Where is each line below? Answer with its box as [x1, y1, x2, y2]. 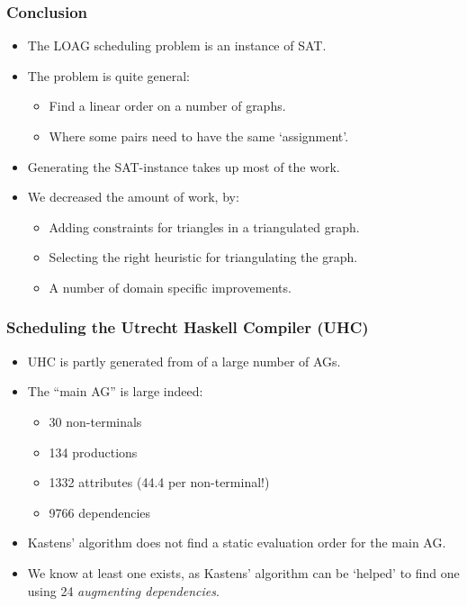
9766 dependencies [49, 502, 151, 521]
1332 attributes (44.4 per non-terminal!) [49, 473, 270, 492]
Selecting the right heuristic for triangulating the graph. [49, 248, 358, 267]
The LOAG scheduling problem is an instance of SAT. [27, 36, 327, 55]
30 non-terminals [49, 412, 142, 430]
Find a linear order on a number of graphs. [49, 96, 286, 115]
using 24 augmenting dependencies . [27, 581, 220, 600]
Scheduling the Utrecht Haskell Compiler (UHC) [6, 316, 369, 339]
